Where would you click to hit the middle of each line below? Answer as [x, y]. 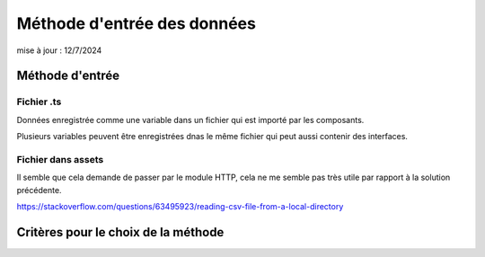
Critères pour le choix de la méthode [120, 232]
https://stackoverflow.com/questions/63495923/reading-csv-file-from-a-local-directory [180, 207]
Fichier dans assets [60, 159]
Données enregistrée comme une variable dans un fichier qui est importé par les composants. [190, 120]
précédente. [39, 190]
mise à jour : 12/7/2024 [59, 50]
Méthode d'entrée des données [136, 23]
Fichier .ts [39, 102]
